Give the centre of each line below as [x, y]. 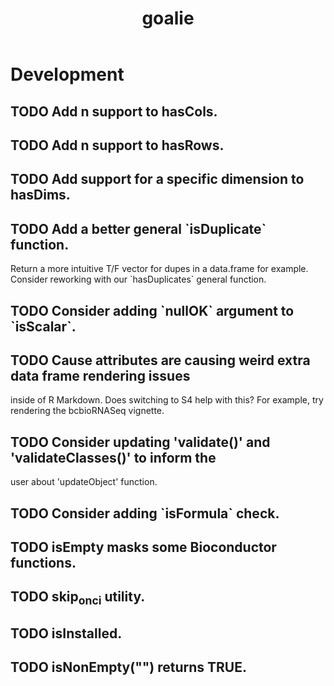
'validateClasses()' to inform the [113, 457]
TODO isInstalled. [66, 633]
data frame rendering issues [100, 375]
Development [67, 74]
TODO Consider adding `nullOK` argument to [152, 310]
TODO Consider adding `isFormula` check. [145, 513]
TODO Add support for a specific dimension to [157, 179]
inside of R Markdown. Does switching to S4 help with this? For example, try [167, 400]
